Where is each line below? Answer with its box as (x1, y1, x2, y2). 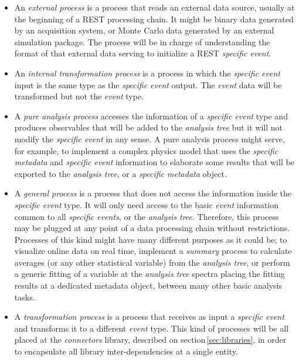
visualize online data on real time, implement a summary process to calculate (14, 245, 292, 257)
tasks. (14, 290, 35, 303)
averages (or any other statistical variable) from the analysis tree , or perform (14, 256, 290, 268)
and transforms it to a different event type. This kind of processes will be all (14, 322, 289, 334)
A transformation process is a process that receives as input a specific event (14, 310, 284, 323)
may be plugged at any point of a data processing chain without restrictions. (14, 222, 290, 234)
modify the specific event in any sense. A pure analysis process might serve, (14, 132, 285, 145)
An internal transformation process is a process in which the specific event (14, 66, 280, 79)
